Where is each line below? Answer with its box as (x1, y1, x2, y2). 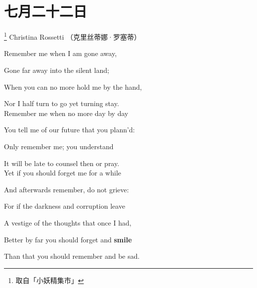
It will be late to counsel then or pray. (4, 158, 120, 168)
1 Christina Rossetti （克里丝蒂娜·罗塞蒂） (4, 30, 141, 42)
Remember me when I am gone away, (4, 48, 117, 58)
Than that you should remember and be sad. (4, 251, 140, 261)
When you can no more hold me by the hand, (4, 81, 142, 92)
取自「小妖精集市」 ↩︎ (15, 275, 84, 285)
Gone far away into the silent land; (4, 64, 109, 75)
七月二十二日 (4, 1, 87, 21)
